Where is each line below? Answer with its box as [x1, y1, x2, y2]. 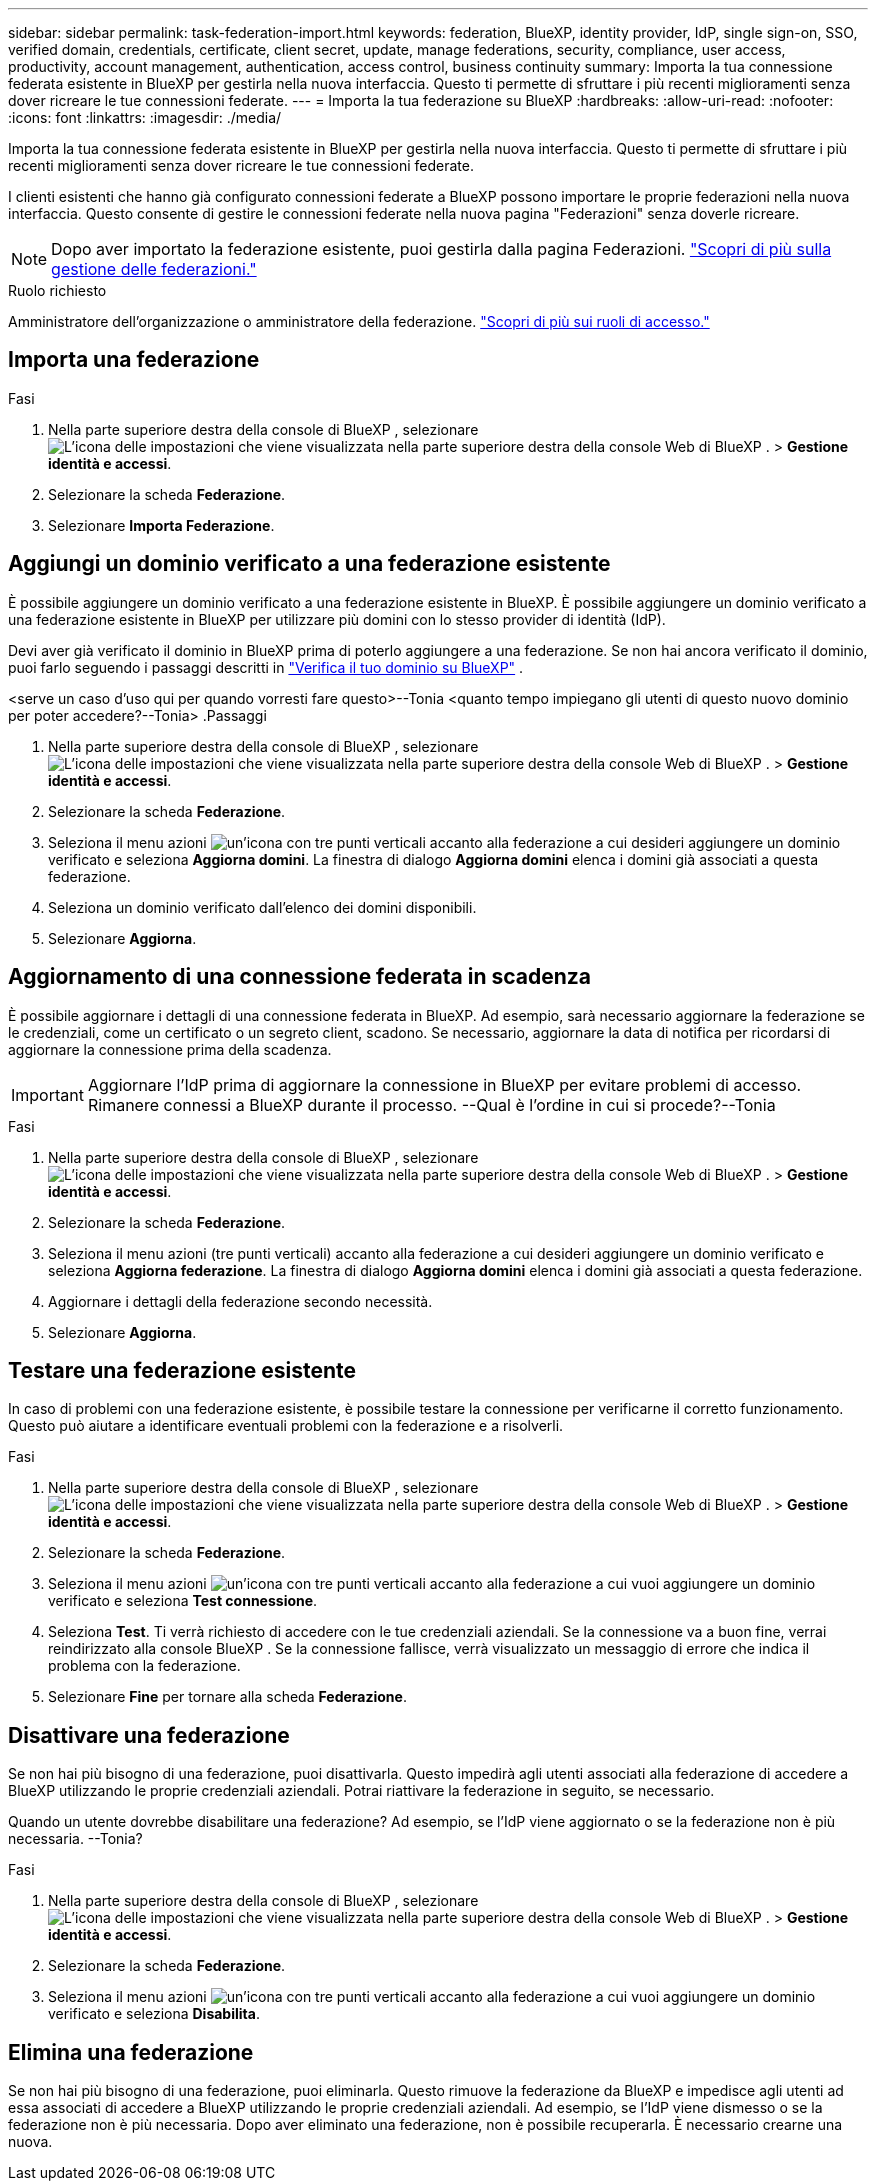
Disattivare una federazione [8, 1722, 290, 1748]
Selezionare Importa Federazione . [48, 516, 275, 534]
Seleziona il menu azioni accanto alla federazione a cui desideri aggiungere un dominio [48, 833, 841, 851]
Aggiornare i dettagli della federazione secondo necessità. [48, 1292, 433, 1310]
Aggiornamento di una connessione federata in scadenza [8, 964, 591, 990]
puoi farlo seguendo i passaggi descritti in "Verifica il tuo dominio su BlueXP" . [8, 658, 524, 676]
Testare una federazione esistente [8, 1357, 357, 1383]
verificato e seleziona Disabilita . [48, 2005, 260, 2023]
